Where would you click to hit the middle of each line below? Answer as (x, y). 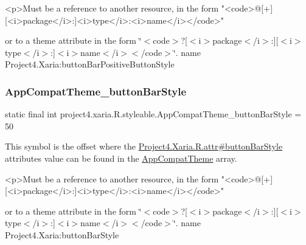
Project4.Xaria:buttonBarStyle (62, 234)
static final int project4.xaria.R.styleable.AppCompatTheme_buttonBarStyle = (153, 114)
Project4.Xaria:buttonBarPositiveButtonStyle (90, 64)
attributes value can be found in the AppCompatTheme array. (121, 158)
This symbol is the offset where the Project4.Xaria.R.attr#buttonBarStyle (144, 146)
